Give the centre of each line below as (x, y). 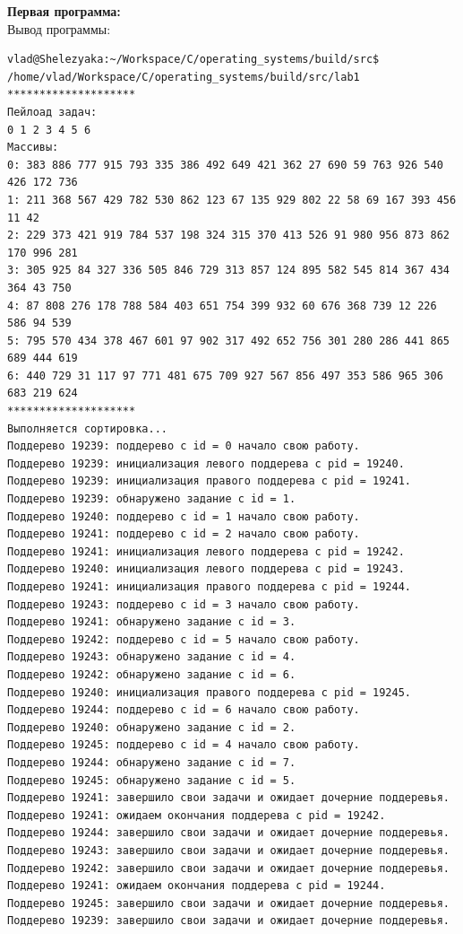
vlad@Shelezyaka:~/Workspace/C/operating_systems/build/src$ (193, 60)
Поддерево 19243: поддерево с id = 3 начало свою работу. (184, 604)
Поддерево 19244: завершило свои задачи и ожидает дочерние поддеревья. (228, 833)
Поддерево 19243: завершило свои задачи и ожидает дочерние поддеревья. (228, 850)
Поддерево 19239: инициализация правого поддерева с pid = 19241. (210, 481)
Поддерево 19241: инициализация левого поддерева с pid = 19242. (206, 551)
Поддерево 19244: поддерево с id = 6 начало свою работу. (184, 710)
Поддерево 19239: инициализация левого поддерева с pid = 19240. (206, 463)
